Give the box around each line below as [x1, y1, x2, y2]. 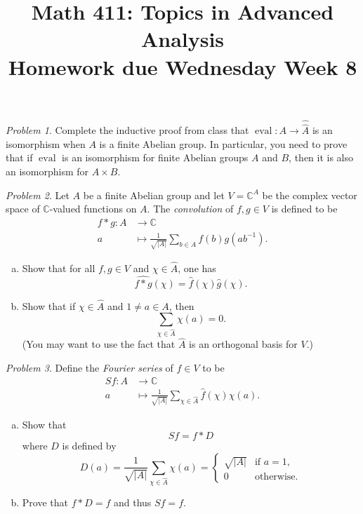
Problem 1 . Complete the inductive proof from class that [6, 123, 249, 137]
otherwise [254, 472, 296, 482]
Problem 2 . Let [6, 187, 70, 202]
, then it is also [289, 150, 354, 165]
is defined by [62, 438, 117, 453]
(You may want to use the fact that [22, 337, 176, 351]
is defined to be [271, 201, 338, 216]
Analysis [140, 25, 225, 53]
